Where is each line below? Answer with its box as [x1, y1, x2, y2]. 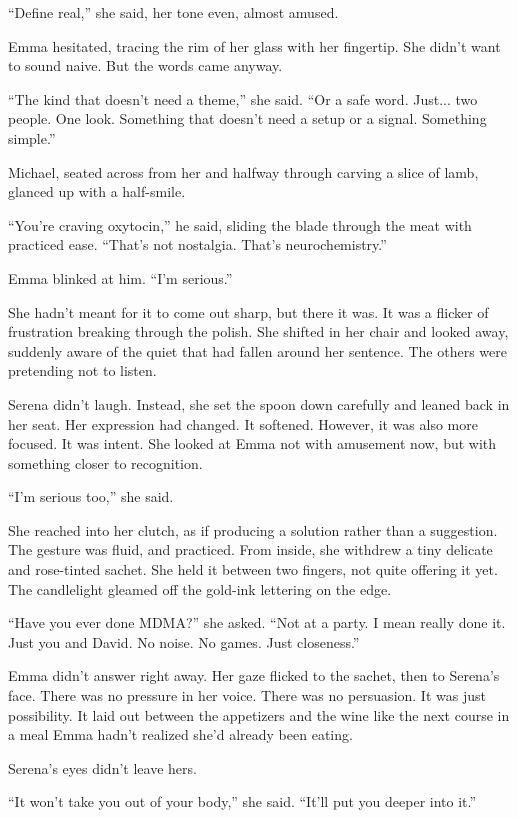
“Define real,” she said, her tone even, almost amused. [8, 2, 339, 22]
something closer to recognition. [8, 452, 203, 473]
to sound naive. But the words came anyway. [8, 55, 283, 76]
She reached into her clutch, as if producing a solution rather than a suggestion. [8, 519, 498, 540]
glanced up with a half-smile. [8, 181, 186, 202]
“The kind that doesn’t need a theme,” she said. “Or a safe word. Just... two [8, 88, 478, 109]
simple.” [8, 127, 56, 148]
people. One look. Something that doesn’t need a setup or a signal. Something [8, 108, 487, 129]
